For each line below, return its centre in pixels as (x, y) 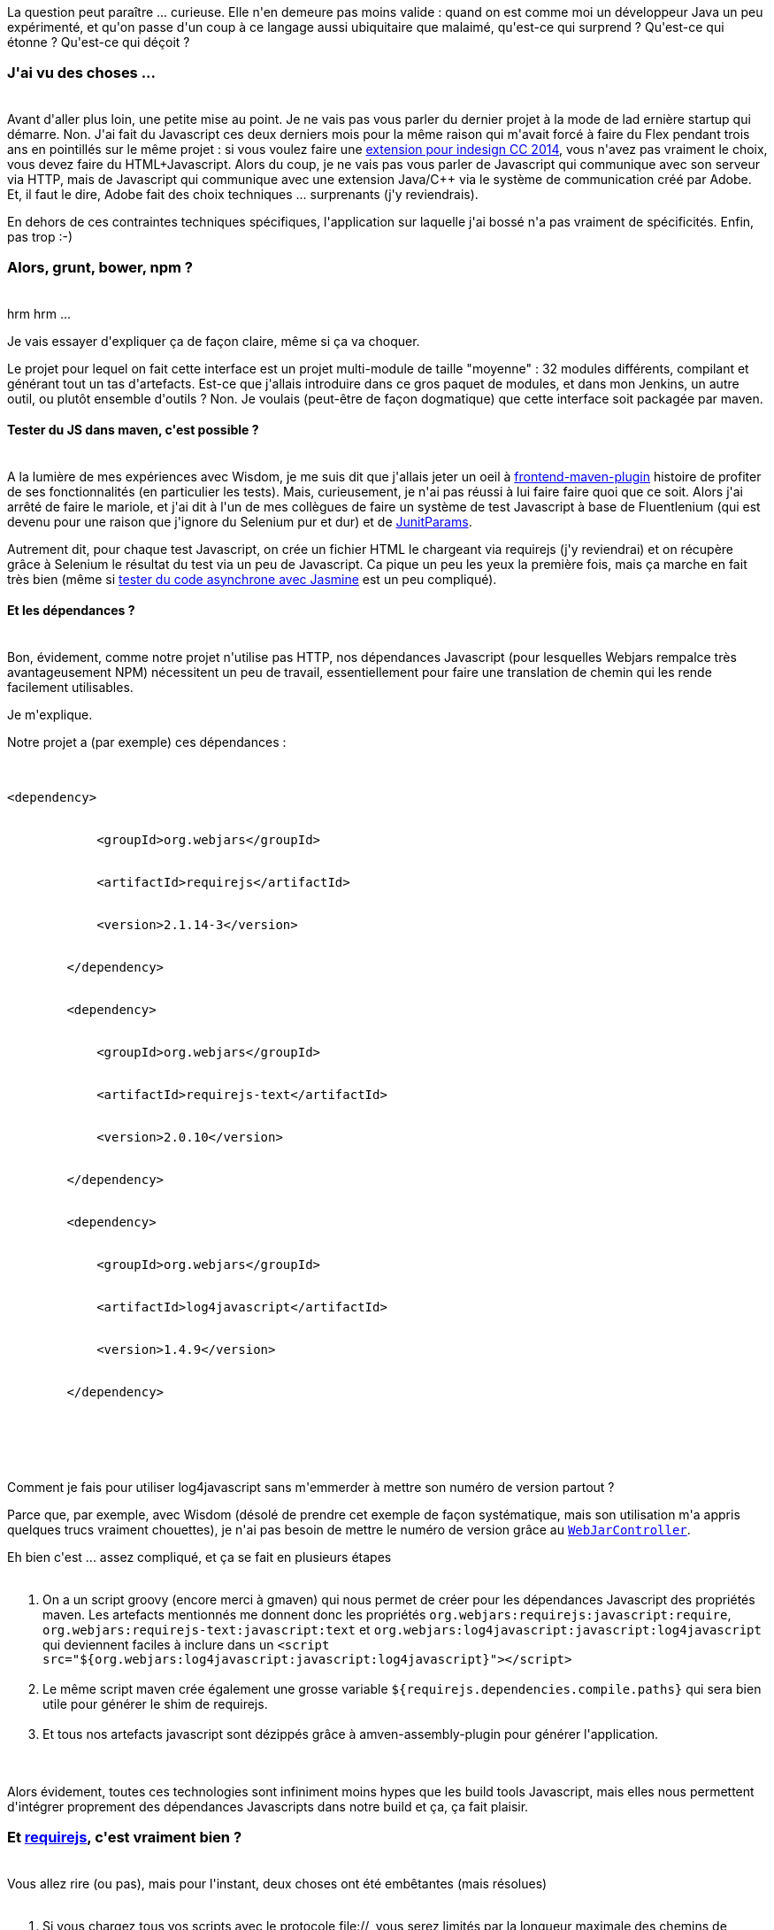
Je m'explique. (50, 714)
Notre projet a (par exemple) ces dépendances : (147, 742)
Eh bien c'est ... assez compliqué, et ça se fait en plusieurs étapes (199, 1557)
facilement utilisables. (70, 687)
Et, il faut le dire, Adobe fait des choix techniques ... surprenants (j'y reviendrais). (243, 194)
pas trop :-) (40, 236)
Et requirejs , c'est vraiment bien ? (125, 1838)
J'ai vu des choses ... (82, 73)
